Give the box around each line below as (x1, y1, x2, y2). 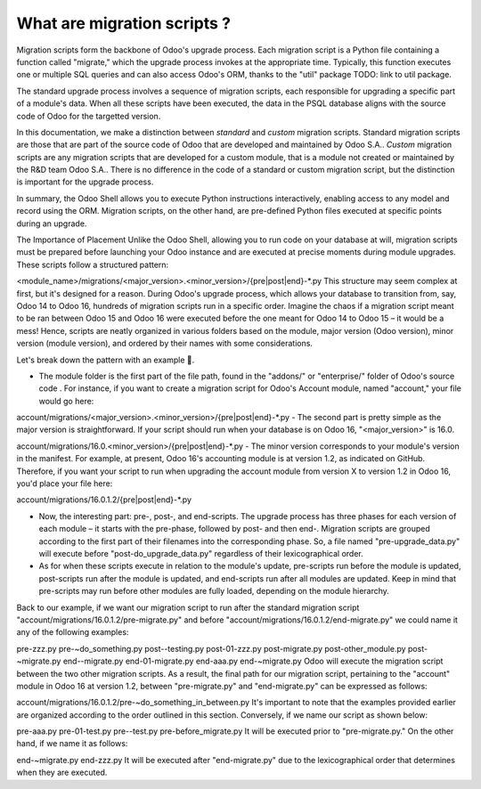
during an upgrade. (16, 218, 87, 229)
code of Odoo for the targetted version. (16, 110, 161, 121)
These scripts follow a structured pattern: (16, 259, 169, 270)
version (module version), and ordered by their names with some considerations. (16, 338, 314, 349)
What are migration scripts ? (16, 13, 232, 33)
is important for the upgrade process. (16, 176, 154, 187)
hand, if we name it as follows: (16, 738, 128, 749)
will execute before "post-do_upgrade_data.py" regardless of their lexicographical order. (38, 549, 364, 558)
